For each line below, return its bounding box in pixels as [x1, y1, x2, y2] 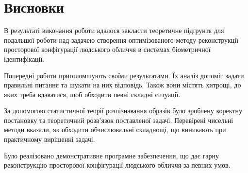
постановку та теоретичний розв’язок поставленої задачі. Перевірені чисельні [4, 115, 233, 125]
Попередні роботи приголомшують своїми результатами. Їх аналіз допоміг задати [4, 70, 244, 80]
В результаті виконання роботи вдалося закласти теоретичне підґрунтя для [4, 25, 224, 35]
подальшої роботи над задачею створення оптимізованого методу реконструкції [4, 35, 239, 45]
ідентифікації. [4, 53, 45, 64]
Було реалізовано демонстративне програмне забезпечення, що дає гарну [4, 150, 219, 160]
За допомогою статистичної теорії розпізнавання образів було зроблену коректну [4, 105, 242, 116]
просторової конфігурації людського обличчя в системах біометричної [4, 44, 211, 54]
